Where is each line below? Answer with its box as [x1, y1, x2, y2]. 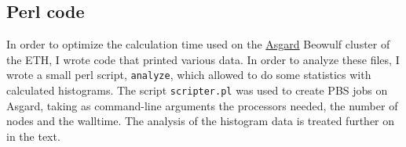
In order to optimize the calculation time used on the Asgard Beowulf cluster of [6, 36, 390, 52]
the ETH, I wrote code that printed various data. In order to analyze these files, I [6, 51, 400, 67]
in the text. [6, 127, 60, 144]
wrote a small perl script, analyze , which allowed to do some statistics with [6, 66, 371, 83]
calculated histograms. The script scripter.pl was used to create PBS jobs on [6, 82, 388, 99]
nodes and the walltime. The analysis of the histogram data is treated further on [6, 113, 395, 129]
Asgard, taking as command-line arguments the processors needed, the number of [6, 97, 398, 113]
